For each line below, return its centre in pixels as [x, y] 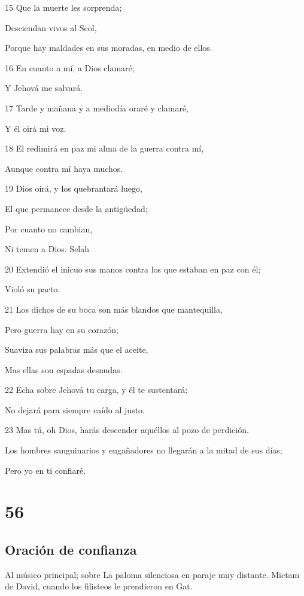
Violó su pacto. [33, 289]
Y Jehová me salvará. [44, 88]
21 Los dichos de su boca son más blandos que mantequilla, [114, 309]
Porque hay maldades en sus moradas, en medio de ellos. [109, 48]
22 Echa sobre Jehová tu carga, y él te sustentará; [96, 390]
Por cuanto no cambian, [49, 229]
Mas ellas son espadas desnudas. [64, 369]
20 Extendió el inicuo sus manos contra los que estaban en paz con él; [133, 269]
